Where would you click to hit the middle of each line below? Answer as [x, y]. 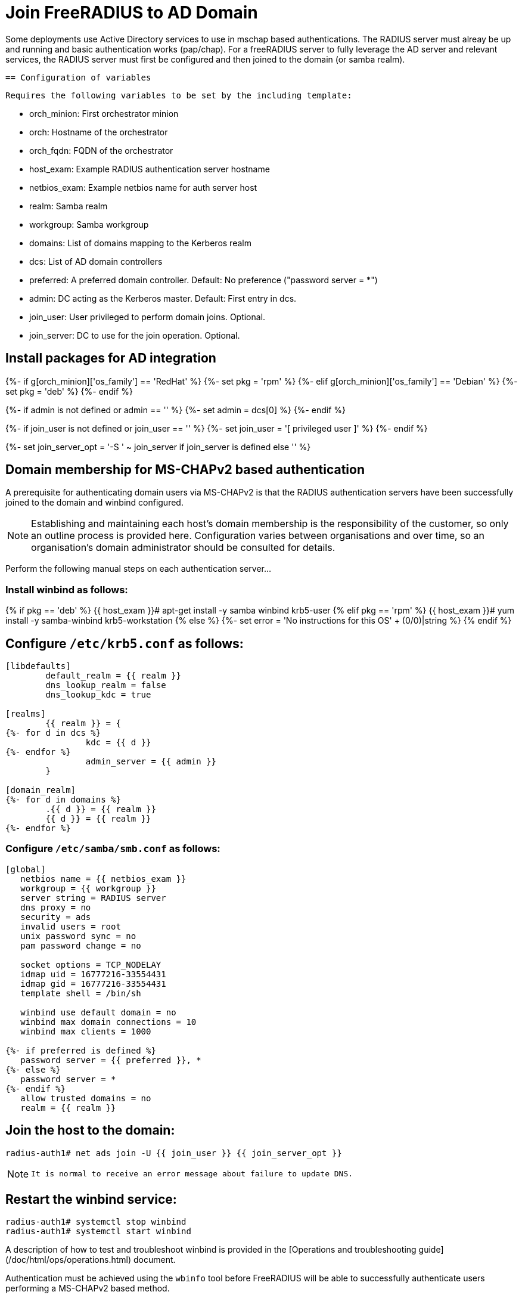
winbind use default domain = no [98, 1012]
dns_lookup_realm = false [106, 685]
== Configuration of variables [78, 77]
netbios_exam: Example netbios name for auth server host [143, 187]
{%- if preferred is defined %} [81, 1050]
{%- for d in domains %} [63, 800]
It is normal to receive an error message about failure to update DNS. [192, 1174]
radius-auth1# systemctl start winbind [98, 1232]
